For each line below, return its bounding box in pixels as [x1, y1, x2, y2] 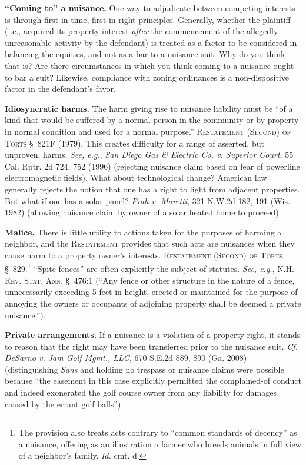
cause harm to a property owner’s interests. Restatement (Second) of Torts [5, 248, 282, 261]
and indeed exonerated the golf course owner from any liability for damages [5, 386, 277, 398]
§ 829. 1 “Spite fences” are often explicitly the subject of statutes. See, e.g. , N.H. [5, 261, 294, 275]
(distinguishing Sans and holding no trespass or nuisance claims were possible [5, 363, 284, 375]
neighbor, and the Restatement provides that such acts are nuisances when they [5, 237, 295, 250]
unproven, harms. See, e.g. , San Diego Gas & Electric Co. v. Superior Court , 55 [5, 148, 294, 161]
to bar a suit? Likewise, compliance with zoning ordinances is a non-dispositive [5, 71, 289, 83]
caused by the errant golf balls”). [5, 397, 124, 410]
